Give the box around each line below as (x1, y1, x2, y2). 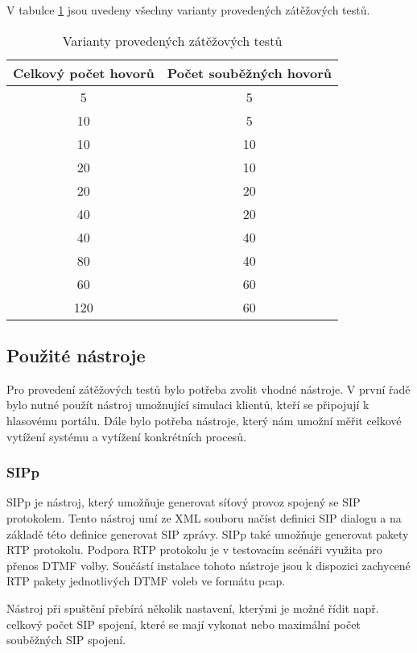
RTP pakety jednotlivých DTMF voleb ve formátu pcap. (6, 572, 286, 589)
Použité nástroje (6, 342, 146, 367)
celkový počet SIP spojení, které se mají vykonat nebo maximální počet (6, 615, 361, 632)
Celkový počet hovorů (13, 63, 155, 82)
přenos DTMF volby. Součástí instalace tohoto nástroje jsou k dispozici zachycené (6, 556, 411, 573)
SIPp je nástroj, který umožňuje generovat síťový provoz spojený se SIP (6, 494, 361, 510)
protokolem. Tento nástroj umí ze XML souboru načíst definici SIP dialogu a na (6, 509, 402, 526)
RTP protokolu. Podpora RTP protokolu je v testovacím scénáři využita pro (6, 541, 382, 558)
